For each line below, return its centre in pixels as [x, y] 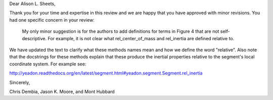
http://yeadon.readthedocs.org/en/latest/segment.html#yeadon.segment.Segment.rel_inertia [106, 73]
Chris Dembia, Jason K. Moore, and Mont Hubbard [62, 91]
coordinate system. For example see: [48, 64]
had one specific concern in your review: [52, 20]
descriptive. [34, 38]
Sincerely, [20, 82]
